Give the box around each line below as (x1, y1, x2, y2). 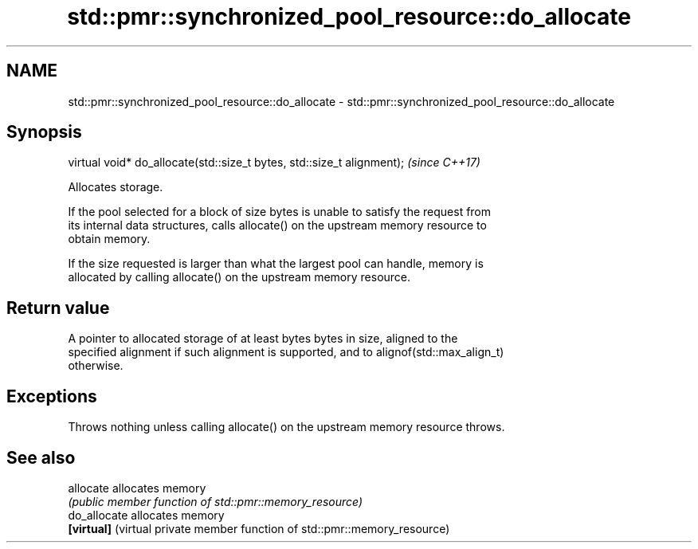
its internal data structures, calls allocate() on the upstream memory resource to (68, 218, 487, 233)
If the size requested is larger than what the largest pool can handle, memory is (68, 257, 484, 271)
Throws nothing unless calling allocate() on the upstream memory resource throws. (68, 420, 505, 434)
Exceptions (6, 386, 97, 406)
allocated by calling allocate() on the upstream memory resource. (68, 270, 411, 284)
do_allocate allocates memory (68, 508, 225, 522)
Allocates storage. (68, 180, 163, 194)
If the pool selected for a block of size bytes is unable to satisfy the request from (68, 205, 492, 219)
